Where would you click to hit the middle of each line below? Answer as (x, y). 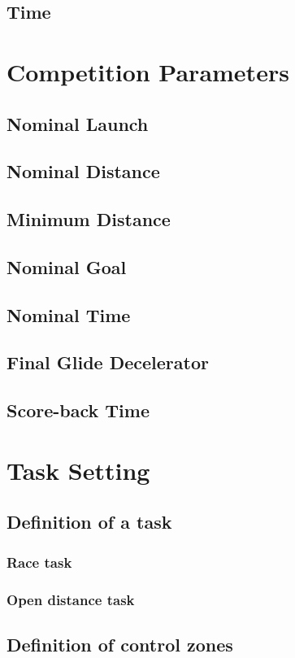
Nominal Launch (78, 123)
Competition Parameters (148, 71)
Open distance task (71, 599)
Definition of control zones (120, 644)
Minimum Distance (89, 219)
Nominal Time (69, 314)
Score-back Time (78, 410)
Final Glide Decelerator (108, 362)
